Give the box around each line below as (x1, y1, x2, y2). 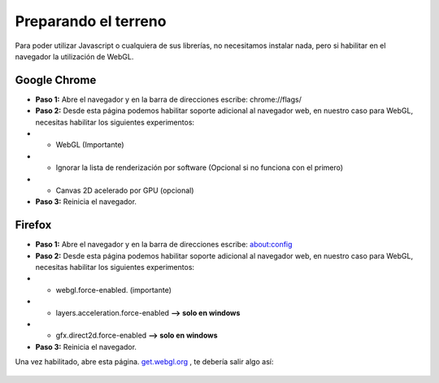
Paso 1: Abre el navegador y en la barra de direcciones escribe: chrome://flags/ (35, 94, 302, 104)
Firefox (15, 218, 52, 232)
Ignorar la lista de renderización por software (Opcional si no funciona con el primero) (55, 163, 344, 172)
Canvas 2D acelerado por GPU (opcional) (55, 185, 194, 195)
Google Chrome (15, 73, 97, 87)
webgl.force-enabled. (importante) (55, 285, 172, 294)
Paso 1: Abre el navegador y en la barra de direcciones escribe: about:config (35, 240, 293, 250)
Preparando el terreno (15, 12, 167, 30)
